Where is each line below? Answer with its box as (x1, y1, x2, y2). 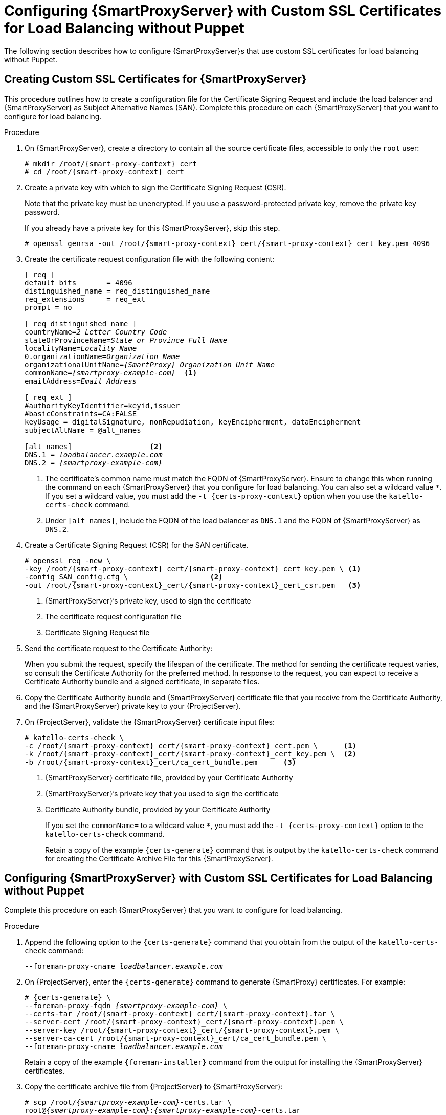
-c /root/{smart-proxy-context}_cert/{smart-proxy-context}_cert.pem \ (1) (25, 741, 357, 750)
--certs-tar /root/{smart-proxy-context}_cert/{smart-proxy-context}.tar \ (25, 1010, 335, 1018)
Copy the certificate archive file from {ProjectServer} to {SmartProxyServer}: (25, 1082, 283, 1091)
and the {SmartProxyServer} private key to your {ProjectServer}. (25, 701, 241, 710)
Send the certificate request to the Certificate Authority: (25, 643, 213, 653)
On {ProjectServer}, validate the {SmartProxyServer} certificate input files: (25, 717, 275, 726)
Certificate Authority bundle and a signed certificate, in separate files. (25, 677, 260, 686)
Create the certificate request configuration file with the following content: (25, 254, 275, 263)
